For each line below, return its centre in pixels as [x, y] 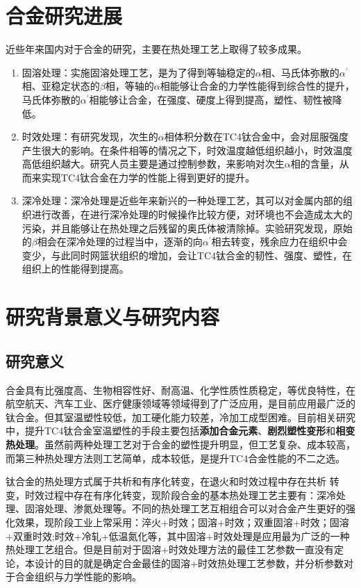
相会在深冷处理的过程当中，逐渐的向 [120, 242]
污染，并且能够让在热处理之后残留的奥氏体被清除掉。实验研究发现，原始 [187, 228]
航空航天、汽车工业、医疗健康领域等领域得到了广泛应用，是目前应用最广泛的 [180, 403]
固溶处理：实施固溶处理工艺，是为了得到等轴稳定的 [138, 72]
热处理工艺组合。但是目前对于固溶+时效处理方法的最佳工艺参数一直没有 [170, 549]
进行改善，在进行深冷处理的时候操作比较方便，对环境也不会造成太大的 [192, 214]
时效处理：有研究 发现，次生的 [90, 137]
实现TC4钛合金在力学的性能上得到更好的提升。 [148, 177]
